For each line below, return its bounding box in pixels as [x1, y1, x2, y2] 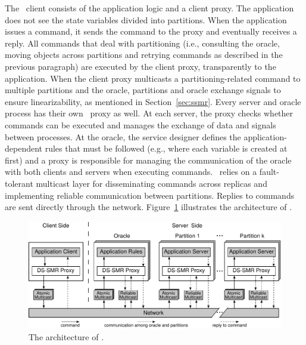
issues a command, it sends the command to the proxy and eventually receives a [5, 25, 297, 38]
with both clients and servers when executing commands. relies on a [5, 165, 257, 178]
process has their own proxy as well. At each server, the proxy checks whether [5, 107, 293, 119]
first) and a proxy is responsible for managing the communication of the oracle [5, 153, 292, 166]
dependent [5, 142, 43, 155]
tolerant [5, 177, 33, 189]
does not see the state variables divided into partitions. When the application [5, 13, 287, 26]
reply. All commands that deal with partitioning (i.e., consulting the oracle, [5, 36, 280, 49]
